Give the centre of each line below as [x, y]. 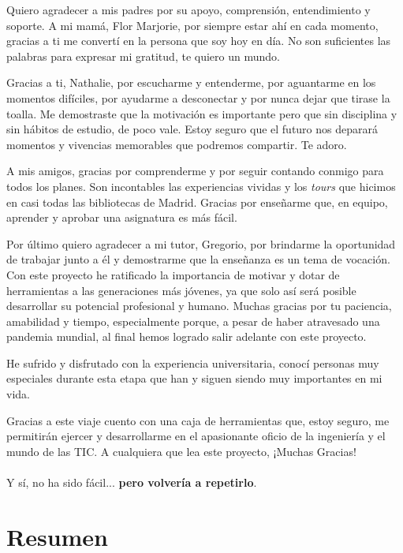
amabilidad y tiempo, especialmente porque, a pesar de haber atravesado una [193, 321]
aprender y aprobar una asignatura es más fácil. [122, 217]
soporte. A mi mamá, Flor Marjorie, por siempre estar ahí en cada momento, [192, 25]
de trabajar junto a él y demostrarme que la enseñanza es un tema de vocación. [198, 259]
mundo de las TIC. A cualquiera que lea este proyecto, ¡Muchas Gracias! [181, 451]
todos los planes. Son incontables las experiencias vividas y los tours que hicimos [201, 186]
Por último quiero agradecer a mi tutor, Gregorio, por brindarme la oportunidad [201, 243]
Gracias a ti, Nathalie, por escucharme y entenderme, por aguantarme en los [191, 82]
